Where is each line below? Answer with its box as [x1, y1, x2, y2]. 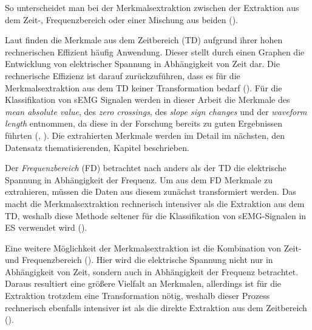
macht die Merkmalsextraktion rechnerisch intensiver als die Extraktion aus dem [5, 197, 305, 209]
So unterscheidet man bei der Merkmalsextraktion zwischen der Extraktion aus [5, 1, 299, 13]
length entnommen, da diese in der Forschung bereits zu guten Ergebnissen [5, 117, 283, 130]
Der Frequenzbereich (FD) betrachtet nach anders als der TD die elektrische [5, 161, 287, 174]
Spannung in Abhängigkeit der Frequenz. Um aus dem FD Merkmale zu [5, 173, 273, 186]
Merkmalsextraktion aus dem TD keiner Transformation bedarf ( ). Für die [5, 81, 282, 94]
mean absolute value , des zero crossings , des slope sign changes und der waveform [5, 105, 307, 118]
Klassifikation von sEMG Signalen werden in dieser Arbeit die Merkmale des [5, 93, 290, 106]
